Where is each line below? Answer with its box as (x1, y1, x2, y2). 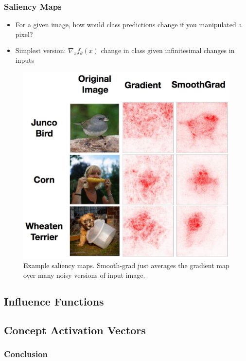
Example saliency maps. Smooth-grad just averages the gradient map (23, 260, 229, 271)
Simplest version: (15, 45, 66, 55)
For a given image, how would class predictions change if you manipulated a (15, 19, 242, 30)
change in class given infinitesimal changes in (101, 45, 235, 55)
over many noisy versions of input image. (23, 270, 145, 280)
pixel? (15, 29, 33, 39)
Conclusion (4, 348, 48, 360)
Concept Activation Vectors (4, 322, 146, 337)
